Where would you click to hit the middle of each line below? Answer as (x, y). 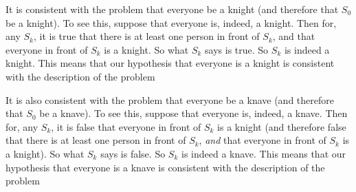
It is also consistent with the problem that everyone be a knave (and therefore (170, 99)
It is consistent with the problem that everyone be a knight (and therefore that (172, 9)
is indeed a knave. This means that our (264, 153)
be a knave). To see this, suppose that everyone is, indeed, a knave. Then (193, 113)
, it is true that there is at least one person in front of (146, 36)
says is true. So (237, 49)
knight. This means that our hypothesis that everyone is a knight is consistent (170, 63)
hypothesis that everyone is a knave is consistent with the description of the (165, 167)
